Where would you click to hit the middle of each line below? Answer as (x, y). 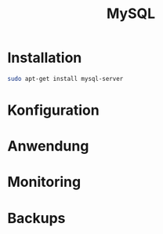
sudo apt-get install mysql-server (65, 79)
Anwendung (48, 146)
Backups (36, 218)
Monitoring (44, 182)
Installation (45, 58)
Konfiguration (53, 110)
